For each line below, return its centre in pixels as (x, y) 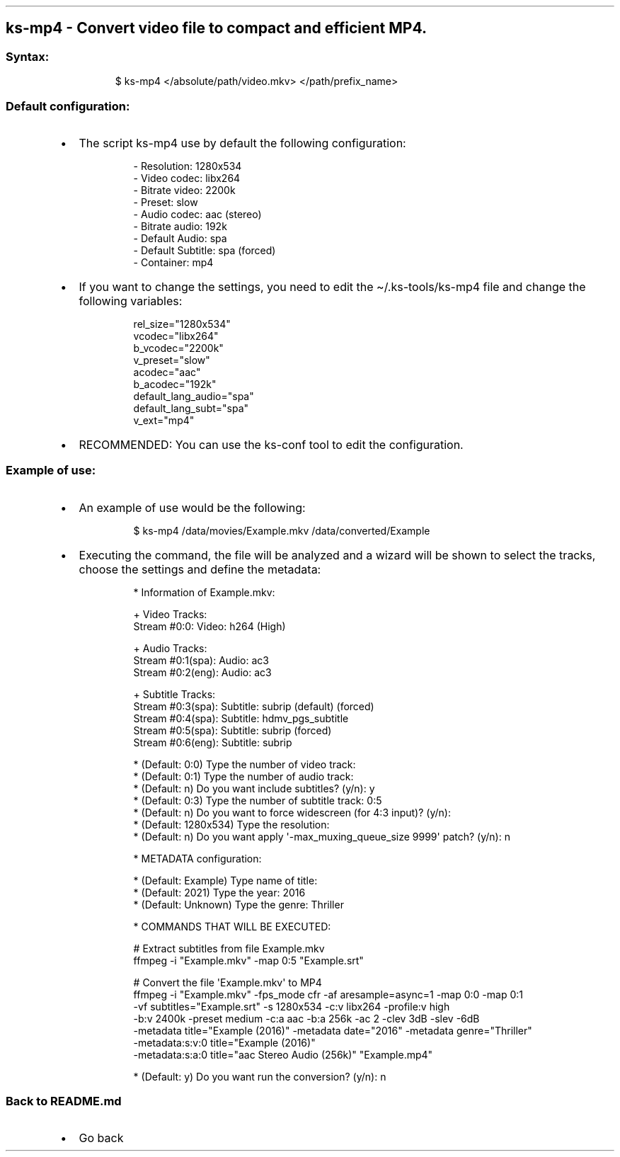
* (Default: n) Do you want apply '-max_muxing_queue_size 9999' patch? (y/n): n (322, 836)
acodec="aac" (167, 372)
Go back (101, 1138)
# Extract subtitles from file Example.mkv (229, 948)
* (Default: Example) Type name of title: (225, 880)
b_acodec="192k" (175, 384)
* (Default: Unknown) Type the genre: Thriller (239, 904)
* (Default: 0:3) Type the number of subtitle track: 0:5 (258, 800)
